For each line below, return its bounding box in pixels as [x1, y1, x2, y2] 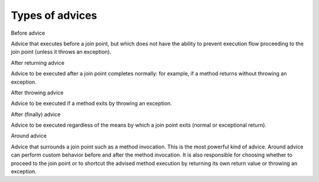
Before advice [11, 29, 45, 37]
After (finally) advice [11, 111, 61, 118]
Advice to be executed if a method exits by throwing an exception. [11, 100, 172, 107]
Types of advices [11, 9, 97, 22]
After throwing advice [11, 89, 64, 96]
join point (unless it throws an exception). [11, 48, 112, 55]
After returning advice [11, 59, 65, 66]
